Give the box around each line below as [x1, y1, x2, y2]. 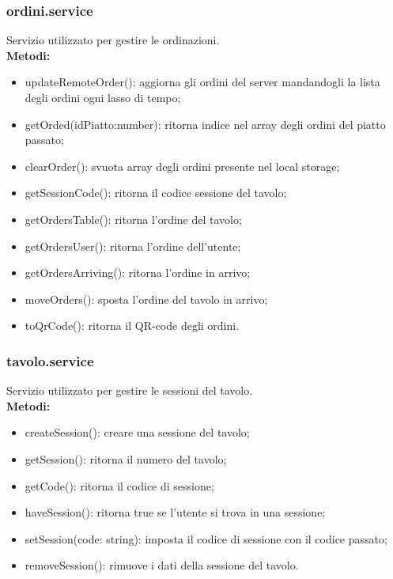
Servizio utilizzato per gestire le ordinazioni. [6, 32, 220, 48]
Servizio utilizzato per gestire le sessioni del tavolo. [6, 382, 253, 399]
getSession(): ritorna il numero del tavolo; [25, 450, 227, 467]
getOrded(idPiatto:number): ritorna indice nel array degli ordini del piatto [25, 115, 386, 132]
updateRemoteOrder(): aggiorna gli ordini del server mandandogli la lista [25, 74, 380, 90]
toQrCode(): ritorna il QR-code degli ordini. [25, 317, 240, 334]
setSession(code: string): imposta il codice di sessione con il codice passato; [25, 530, 387, 547]
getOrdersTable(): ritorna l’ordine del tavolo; [25, 210, 242, 227]
